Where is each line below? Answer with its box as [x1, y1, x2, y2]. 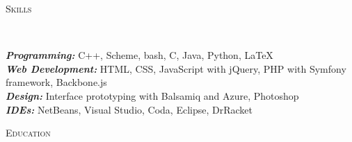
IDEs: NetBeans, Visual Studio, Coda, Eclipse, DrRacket [6, 102, 253, 116]
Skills [6, 1, 32, 15]
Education [6, 125, 51, 140]
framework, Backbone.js [6, 75, 107, 89]
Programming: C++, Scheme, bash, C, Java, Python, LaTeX [6, 48, 273, 62]
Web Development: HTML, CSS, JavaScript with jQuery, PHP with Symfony [6, 61, 346, 76]
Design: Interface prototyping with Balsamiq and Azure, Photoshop [6, 88, 299, 103]
